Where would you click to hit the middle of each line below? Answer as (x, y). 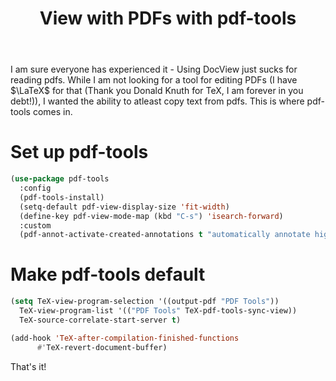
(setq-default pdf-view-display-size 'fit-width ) (124, 207)
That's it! (28, 366)
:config (35, 188)
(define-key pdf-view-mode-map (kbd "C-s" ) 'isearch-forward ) (151, 216)
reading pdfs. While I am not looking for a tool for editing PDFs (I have (154, 80)
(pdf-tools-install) (62, 197)
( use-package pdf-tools (60, 179)
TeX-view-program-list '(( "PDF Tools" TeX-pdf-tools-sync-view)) (158, 311)
